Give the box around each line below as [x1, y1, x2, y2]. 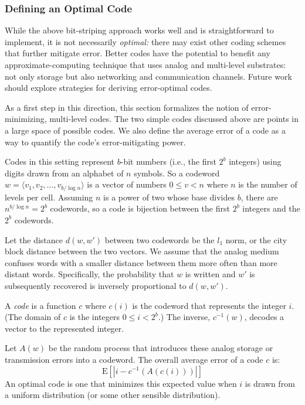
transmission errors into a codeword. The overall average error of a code [5, 353, 263, 365]
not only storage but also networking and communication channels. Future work [5, 70, 292, 82]
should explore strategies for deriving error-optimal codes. [5, 81, 212, 94]
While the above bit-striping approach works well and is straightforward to [5, 24, 274, 36]
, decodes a [244, 311, 284, 323]
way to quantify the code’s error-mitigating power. [5, 135, 186, 148]
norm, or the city [225, 233, 287, 246]
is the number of [238, 178, 297, 190]
